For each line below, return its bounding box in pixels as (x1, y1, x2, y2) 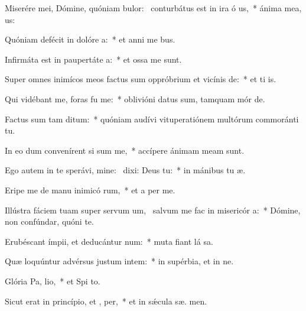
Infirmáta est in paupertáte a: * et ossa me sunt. (5, 53, 182, 65)
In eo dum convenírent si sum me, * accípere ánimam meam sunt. (5, 144, 245, 156)
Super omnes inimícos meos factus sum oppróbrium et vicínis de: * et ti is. (5, 73, 276, 85)
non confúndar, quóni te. (5, 215, 94, 228)
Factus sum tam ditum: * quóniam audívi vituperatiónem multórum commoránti (5, 112, 299, 125)
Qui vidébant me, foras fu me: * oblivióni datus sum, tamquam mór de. (5, 92, 265, 105)
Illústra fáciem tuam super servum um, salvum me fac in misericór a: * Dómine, (5, 203, 301, 216)
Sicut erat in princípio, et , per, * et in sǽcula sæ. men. (5, 294, 207, 307)
